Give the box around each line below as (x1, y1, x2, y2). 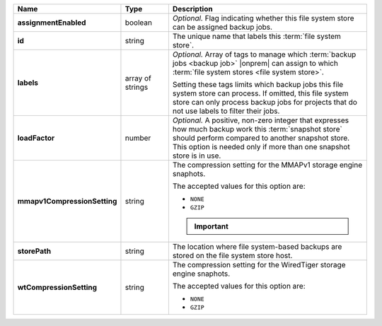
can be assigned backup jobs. (172, 22, 272, 32)
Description (172, 4, 213, 13)
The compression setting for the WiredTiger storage (172, 260, 346, 269)
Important (194, 221, 229, 231)
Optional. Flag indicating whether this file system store (172, 13, 354, 23)
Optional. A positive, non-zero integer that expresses (172, 115, 349, 125)
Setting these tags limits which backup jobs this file (172, 80, 344, 89)
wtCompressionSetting (17, 283, 98, 292)
